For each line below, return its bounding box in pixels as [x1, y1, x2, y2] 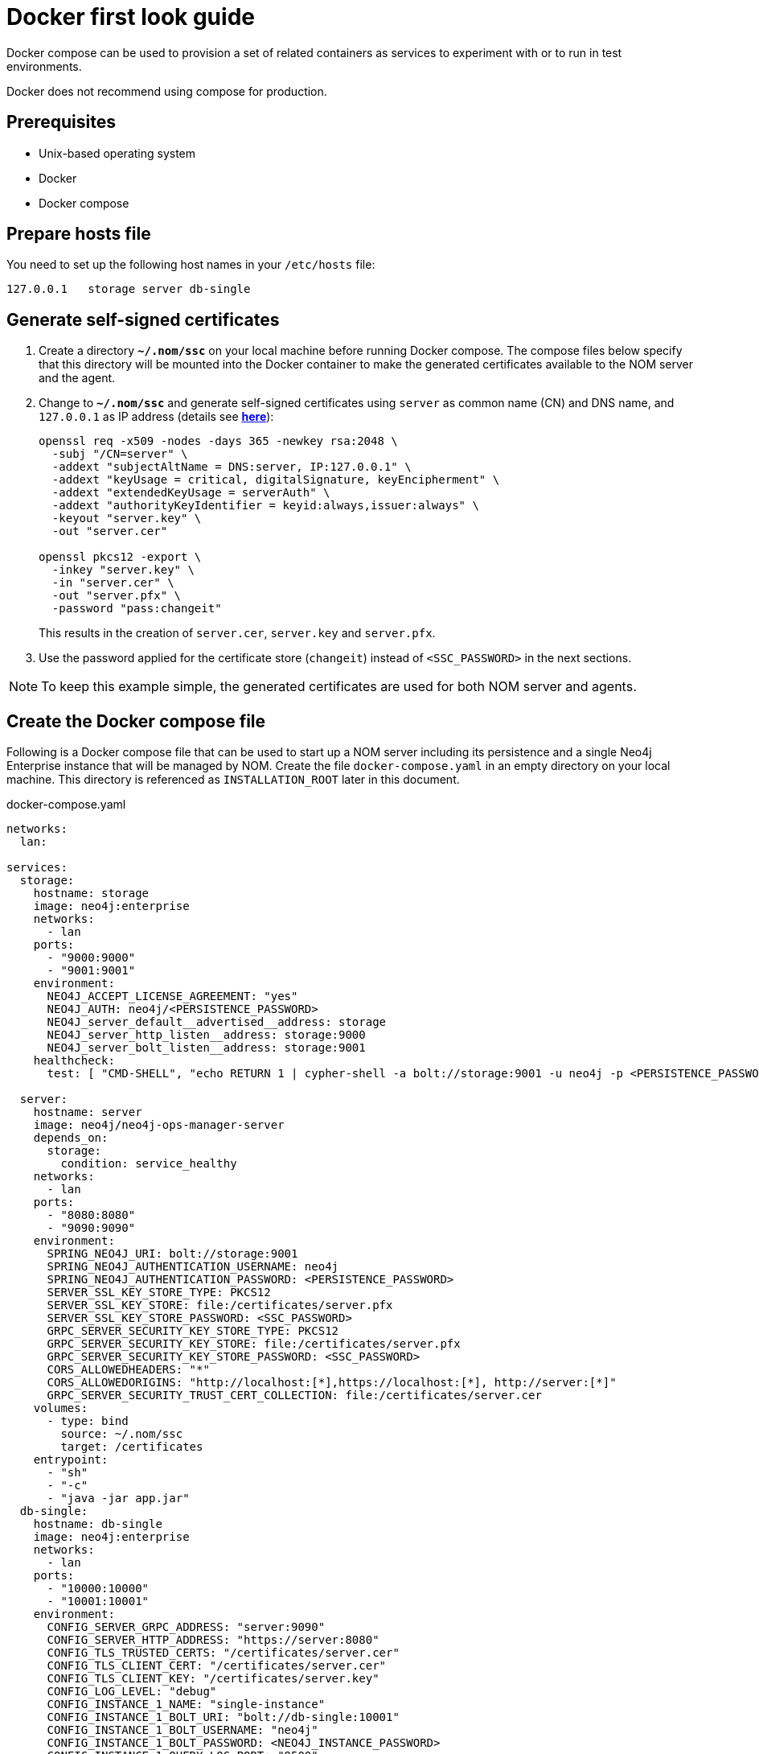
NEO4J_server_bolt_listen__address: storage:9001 [47, 1041, 366, 1055]
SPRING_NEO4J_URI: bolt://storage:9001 [47, 1247, 298, 1261]
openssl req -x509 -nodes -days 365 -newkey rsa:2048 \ [39, 434, 398, 448]
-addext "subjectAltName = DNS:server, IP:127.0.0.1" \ [51, 460, 412, 474]
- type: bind [47, 1414, 129, 1428]
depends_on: [33, 1131, 109, 1145]
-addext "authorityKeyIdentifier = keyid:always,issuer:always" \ [51, 499, 479, 513]
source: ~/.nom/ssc [60, 1427, 183, 1441]
